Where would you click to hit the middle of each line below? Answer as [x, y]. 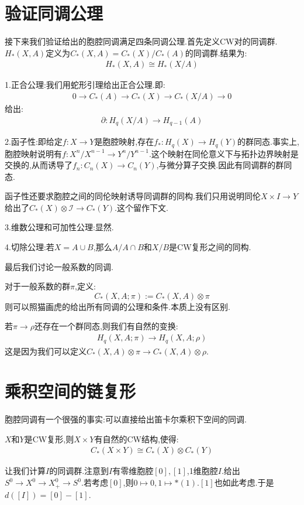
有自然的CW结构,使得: [137, 439]
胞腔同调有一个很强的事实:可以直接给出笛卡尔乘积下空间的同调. [126, 419]
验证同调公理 [54, 13]
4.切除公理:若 [30, 247]
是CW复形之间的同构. [210, 247]
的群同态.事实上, [268, 141]
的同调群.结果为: [216, 52]
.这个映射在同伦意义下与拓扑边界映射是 [224, 153]
